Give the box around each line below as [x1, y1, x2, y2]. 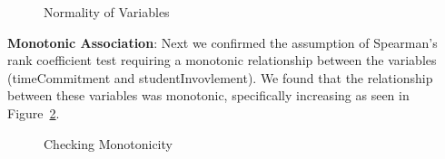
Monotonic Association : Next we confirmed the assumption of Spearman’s [7, 33, 438, 51]
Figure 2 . [7, 103, 60, 122]
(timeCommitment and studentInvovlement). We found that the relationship [7, 68, 433, 87]
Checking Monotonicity [44, 134, 173, 153]
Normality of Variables [44, 3, 170, 21]
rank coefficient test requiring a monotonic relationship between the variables [7, 51, 437, 70]
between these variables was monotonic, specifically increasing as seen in [7, 86, 410, 105]
